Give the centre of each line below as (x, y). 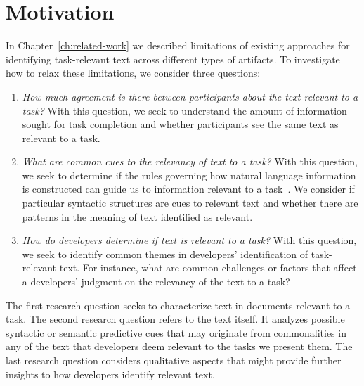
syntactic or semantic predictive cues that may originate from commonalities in (176, 332)
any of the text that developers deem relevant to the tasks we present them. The (179, 346)
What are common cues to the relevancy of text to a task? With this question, (190, 161)
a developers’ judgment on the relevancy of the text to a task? (156, 282)
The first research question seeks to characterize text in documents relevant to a (178, 305)
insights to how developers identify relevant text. (110, 374)
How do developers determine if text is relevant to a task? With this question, (189, 240)
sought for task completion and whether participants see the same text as (180, 124)
